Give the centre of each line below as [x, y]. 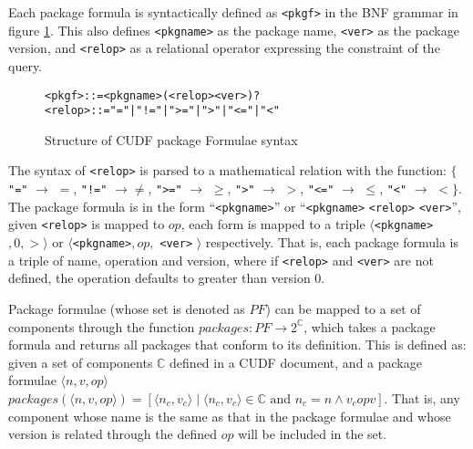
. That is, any [422, 397]
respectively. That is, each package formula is [332, 242]
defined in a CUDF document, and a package [296, 362]
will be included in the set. [313, 434]
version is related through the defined [113, 434]
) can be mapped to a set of [343, 308]
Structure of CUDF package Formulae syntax [171, 139]
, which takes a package [370, 326]
